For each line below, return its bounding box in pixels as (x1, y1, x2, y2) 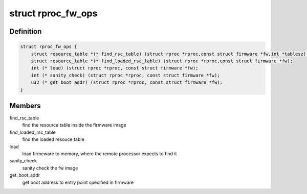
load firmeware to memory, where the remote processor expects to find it (22, 151, 177, 157)
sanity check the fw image (22, 165, 78, 171)
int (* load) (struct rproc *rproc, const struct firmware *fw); (31, 65, 199, 71)
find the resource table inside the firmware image (22, 122, 126, 128)
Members (9, 101, 41, 110)
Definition (9, 27, 42, 36)
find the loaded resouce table (22, 136, 84, 142)
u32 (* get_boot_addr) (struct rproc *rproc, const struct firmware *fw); (31, 80, 223, 85)
